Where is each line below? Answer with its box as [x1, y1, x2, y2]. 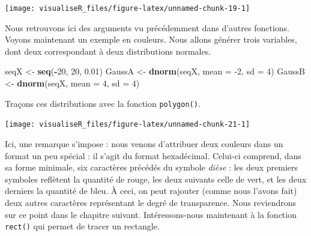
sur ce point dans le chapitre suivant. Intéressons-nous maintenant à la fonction [5, 208, 297, 220]
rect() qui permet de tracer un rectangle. [5, 220, 160, 232]
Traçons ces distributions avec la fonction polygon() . [5, 97, 201, 109]
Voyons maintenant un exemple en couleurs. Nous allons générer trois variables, [5, 33, 297, 46]
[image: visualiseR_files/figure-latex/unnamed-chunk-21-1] [5, 120, 250, 129]
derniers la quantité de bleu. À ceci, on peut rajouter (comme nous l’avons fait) [5, 184, 297, 197]
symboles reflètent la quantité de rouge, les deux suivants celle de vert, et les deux [5, 172, 307, 185]
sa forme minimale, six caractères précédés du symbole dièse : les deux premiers [5, 161, 298, 174]
